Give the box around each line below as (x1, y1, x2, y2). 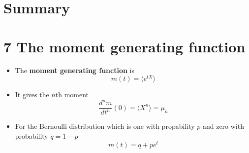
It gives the (15, 89, 49, 100)
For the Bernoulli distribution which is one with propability (15, 121, 195, 131)
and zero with (202, 121, 244, 131)
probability (15, 130, 48, 141)
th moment (55, 89, 89, 100)
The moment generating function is (15, 65, 135, 75)
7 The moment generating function (3, 36, 246, 56)
